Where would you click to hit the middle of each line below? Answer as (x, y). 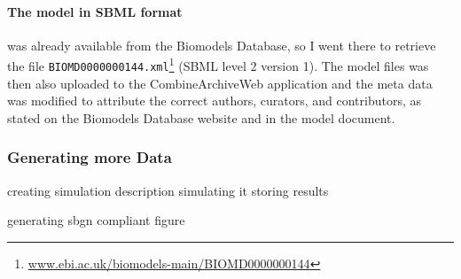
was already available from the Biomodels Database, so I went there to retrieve (222, 45)
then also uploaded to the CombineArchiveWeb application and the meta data (220, 83)
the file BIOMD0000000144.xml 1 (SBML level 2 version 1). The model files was (218, 65)
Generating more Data (90, 157)
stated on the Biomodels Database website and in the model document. (201, 117)
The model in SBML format (95, 11)
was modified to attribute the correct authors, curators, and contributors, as (214, 101)
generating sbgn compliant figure (96, 220)
